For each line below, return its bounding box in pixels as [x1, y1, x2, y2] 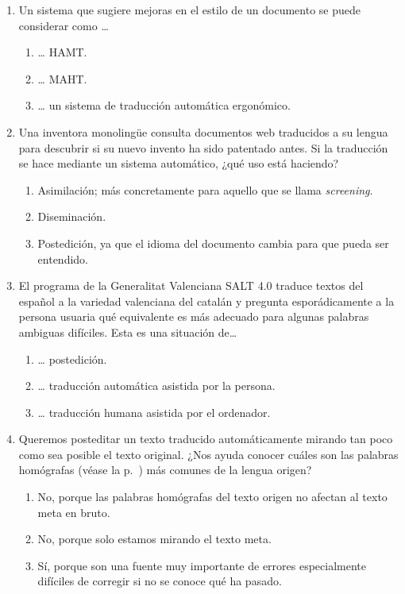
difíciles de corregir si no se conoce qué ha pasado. [37, 573, 282, 589]
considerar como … [18, 17, 109, 33]
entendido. [37, 250, 88, 267]
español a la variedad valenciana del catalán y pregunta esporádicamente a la [18, 292, 395, 309]
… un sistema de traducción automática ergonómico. [37, 97, 291, 114]
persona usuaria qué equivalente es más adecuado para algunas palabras [18, 308, 369, 325]
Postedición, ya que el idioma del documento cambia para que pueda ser [37, 234, 389, 251]
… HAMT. [37, 44, 87, 60]
